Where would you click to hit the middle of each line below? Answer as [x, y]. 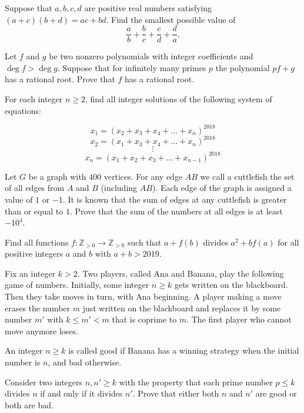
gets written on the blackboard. [231, 285]
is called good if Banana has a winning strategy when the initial [184, 350]
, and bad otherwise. [85, 362]
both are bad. [29, 404]
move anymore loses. [41, 330]
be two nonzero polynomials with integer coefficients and [151, 56]
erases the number [38, 308]
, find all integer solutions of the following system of [179, 99]
